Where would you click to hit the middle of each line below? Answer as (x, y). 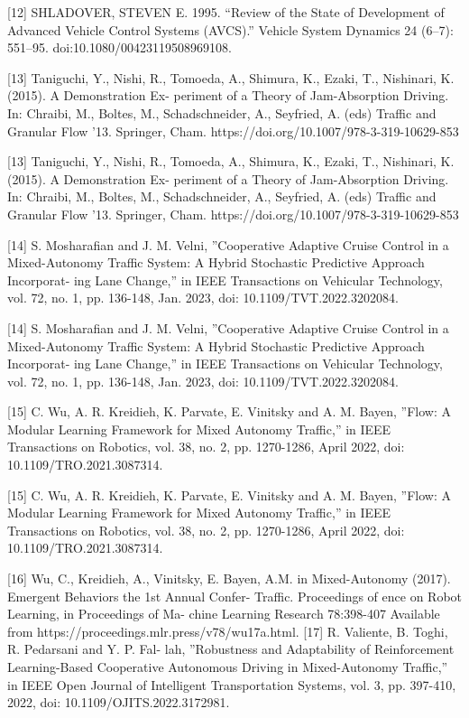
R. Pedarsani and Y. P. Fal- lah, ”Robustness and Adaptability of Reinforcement (231, 649)
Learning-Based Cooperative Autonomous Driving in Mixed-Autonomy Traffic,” (228, 667)
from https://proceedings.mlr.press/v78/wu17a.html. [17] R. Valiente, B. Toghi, (228, 631)
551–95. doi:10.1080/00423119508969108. (120, 47)
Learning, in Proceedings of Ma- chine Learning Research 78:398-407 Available (224, 614)
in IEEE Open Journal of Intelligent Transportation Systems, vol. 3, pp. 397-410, (232, 684)
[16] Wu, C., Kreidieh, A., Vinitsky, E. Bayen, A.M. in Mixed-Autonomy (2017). (229, 578)
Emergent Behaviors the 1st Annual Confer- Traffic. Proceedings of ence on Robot (235, 596)
